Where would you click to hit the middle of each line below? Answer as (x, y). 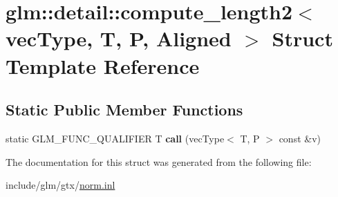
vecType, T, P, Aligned (119, 38)
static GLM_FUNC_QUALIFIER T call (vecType (115, 138)
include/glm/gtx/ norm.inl (60, 185)
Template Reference (103, 65)
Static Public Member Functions (124, 110)
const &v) (300, 138)
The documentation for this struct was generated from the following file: (159, 161)
